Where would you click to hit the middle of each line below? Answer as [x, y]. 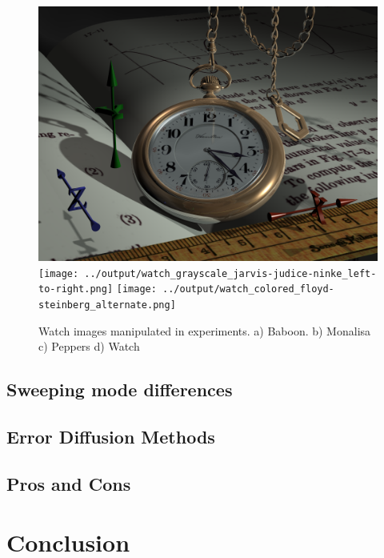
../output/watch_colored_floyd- [248, 289]
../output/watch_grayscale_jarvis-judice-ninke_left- [230, 273]
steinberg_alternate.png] [107, 305]
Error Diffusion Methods [111, 436]
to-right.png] [76, 289]
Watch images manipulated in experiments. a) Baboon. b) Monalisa [205, 330]
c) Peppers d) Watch [89, 346]
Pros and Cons [69, 483]
